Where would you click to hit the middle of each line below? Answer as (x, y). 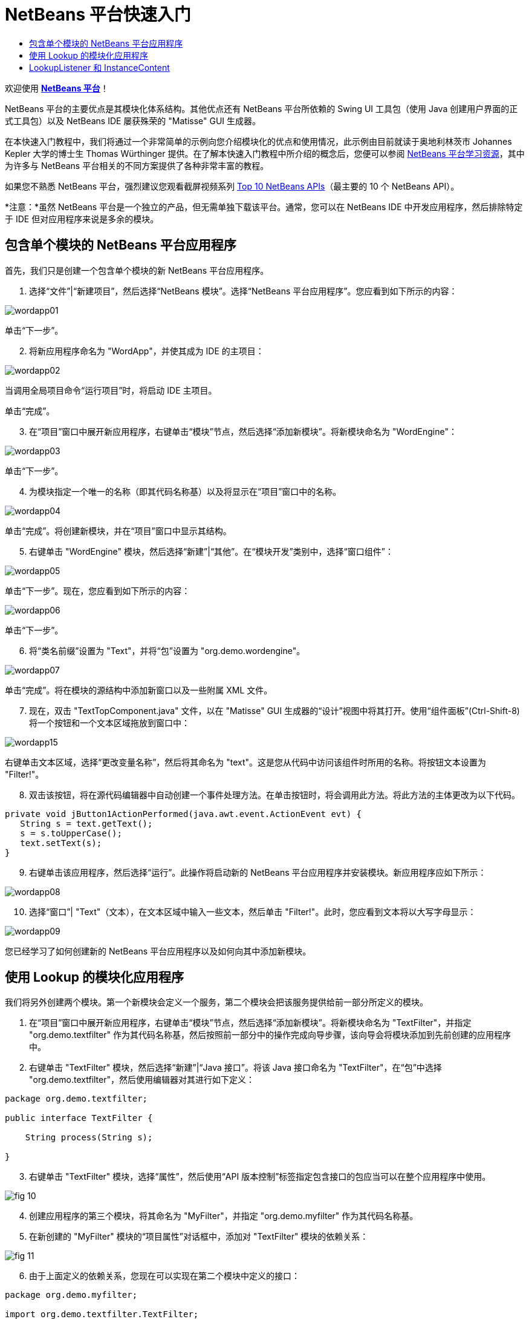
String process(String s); (89, 1138)
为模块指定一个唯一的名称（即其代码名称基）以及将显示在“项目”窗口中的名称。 (185, 491)
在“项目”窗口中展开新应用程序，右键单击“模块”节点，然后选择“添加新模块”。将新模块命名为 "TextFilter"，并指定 (250, 1023)
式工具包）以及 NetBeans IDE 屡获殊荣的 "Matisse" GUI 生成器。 (133, 121)
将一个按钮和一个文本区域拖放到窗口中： (109, 722)
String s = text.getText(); (86, 823)
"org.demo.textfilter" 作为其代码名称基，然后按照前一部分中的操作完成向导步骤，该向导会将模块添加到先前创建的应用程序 (270, 1035)
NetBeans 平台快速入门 (98, 15)
